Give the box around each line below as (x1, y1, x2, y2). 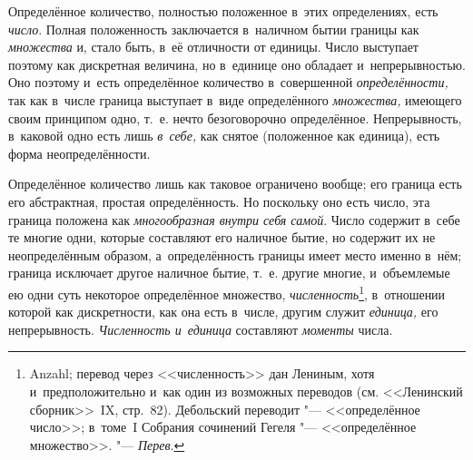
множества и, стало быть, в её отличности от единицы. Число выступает (8, 37, 419, 56)
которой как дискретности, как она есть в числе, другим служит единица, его (8, 302, 439, 321)
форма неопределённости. (8, 143, 151, 162)
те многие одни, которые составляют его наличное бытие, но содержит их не (8, 228, 436, 247)
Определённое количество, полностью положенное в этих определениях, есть (8, 2, 439, 20)
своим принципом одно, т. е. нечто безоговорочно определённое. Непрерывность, (8, 108, 462, 127)
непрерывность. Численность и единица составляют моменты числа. (8, 319, 393, 338)
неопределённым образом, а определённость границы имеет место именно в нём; (8, 245, 462, 264)
